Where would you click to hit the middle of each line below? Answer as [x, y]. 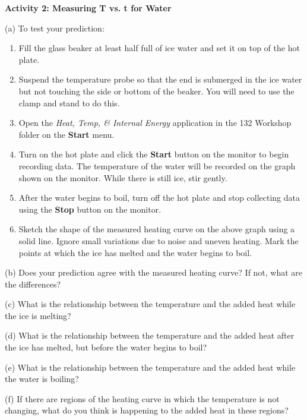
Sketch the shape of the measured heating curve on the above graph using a [157, 229]
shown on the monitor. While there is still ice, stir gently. [123, 177]
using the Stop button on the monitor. [90, 209]
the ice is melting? [38, 315]
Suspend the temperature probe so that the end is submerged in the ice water [160, 79]
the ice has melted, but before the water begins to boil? [106, 347]
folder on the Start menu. [67, 134]
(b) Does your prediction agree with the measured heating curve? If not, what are [154, 272]
